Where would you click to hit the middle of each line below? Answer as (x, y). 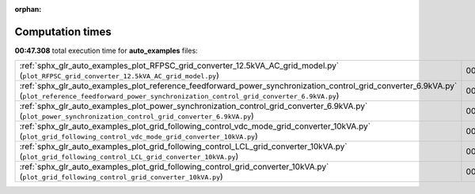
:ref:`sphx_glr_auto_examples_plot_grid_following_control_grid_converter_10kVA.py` (174, 167)
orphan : (28, 9)
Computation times (63, 32)
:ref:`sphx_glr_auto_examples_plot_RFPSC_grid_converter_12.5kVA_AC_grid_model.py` (179, 65)
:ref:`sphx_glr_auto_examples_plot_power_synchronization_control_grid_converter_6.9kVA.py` (194, 106)
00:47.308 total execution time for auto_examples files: (106, 50)
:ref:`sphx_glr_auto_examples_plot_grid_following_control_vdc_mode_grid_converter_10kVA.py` (195, 126)
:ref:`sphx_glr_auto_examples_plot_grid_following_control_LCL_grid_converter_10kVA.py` (183, 147)
